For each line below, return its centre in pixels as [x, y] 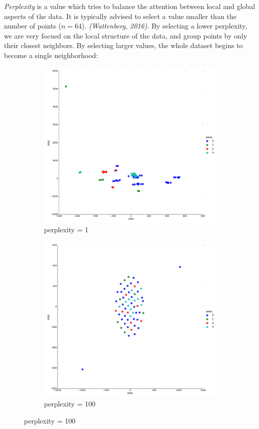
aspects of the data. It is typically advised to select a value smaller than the [120, 16]
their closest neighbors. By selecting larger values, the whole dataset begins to [123, 45]
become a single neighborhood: [51, 55]
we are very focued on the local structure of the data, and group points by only [126, 35]
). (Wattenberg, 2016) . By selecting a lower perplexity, [164, 26]
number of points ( [33, 26]
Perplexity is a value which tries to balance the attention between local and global [130, 6]
